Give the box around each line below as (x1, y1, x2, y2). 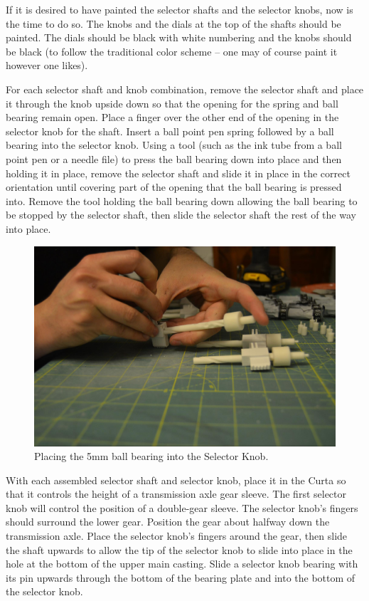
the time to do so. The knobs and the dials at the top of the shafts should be (6, 16, 341, 31)
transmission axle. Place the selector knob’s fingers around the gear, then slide (6, 528, 348, 543)
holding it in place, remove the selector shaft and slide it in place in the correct (6, 165, 351, 180)
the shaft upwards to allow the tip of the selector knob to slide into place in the (6, 542, 353, 557)
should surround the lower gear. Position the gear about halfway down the (6, 514, 330, 529)
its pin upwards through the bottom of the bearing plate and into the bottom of (6, 570, 355, 585)
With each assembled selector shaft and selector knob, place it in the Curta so (6, 472, 346, 487)
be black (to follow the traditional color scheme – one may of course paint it (6, 43, 338, 58)
